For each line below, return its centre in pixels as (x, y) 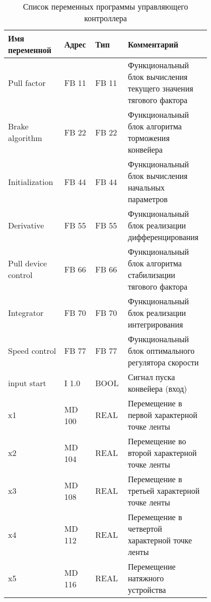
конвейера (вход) (158, 388)
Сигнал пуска (152, 377)
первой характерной (163, 415)
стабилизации (152, 275)
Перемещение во (157, 441)
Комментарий (153, 44)
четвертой (145, 528)
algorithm (25, 138)
